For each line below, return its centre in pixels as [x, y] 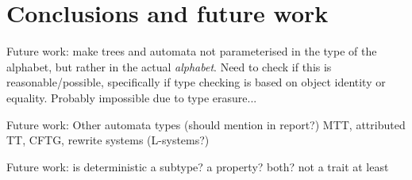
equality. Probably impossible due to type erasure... [132, 97]
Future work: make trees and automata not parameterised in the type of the [192, 51]
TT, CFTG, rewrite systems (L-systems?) [108, 140]
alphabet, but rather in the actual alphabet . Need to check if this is [169, 66]
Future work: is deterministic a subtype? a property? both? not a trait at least [198, 166]
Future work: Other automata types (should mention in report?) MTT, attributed [206, 124]
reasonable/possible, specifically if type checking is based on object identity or [196, 82]
